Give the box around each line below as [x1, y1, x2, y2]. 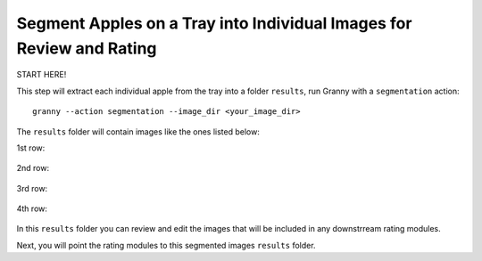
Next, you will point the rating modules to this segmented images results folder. [16, 240, 316, 250]
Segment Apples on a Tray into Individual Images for [16, 13, 412, 33]
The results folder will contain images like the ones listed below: [16, 126, 261, 137]
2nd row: [16, 163, 49, 174]
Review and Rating [16, 38, 157, 58]
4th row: [16, 203, 48, 214]
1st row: [16, 143, 46, 153]
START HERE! [16, 69, 67, 80]
